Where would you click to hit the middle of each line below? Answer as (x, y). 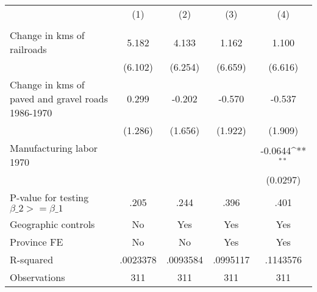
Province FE (37, 242)
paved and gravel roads (59, 98)
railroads (28, 49)
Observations (37, 277)
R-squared (32, 259)
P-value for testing (49, 197)
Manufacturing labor (54, 148)
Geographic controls (52, 224)
